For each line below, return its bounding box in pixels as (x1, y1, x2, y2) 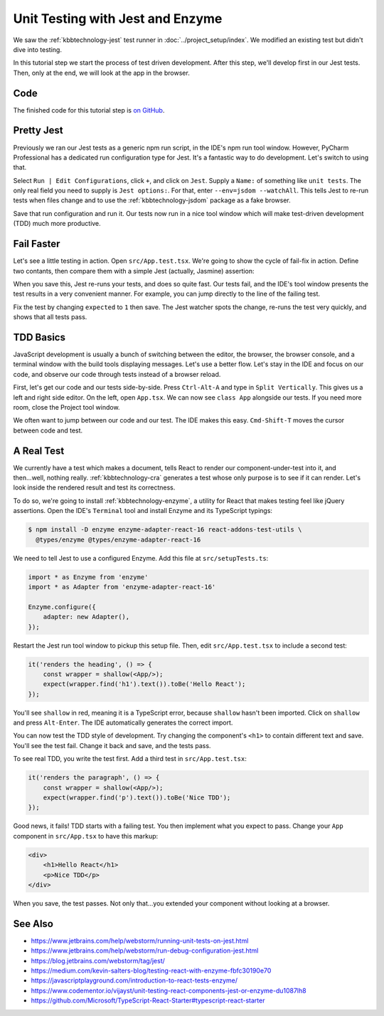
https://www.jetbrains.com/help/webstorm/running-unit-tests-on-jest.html (31, 936, 249, 945)
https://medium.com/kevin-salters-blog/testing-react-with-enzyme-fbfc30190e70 (31, 966, 272, 975)
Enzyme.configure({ (28, 603, 96, 611)
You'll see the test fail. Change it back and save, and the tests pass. (13, 741, 211, 750)
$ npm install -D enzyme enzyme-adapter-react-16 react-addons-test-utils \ (28, 526, 302, 534)
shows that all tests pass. (13, 313, 87, 321)
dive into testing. (13, 45, 62, 53)
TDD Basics (13, 331, 65, 343)
